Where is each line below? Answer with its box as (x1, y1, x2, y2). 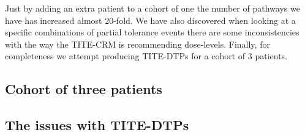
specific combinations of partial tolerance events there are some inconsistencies (5, 26, 299, 38)
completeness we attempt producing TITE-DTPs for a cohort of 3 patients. (5, 49, 288, 62)
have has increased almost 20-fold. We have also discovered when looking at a (5, 13, 296, 26)
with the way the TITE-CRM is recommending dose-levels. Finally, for (5, 37, 270, 50)
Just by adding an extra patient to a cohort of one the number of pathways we (5, 2, 300, 14)
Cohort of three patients (5, 79, 162, 98)
